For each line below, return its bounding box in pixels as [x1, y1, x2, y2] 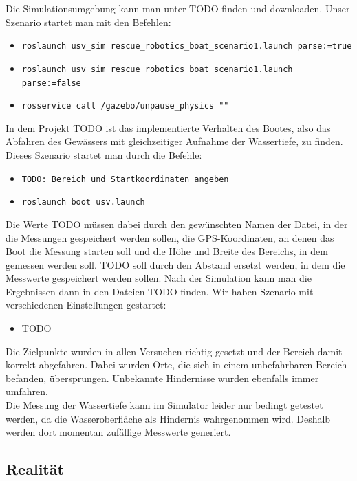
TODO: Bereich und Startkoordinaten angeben [21, 174, 229, 184]
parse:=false [21, 78, 81, 88]
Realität [6, 458, 64, 480]
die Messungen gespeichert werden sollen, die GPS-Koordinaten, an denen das [6, 230, 334, 245]
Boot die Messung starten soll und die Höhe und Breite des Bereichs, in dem [6, 244, 328, 258]
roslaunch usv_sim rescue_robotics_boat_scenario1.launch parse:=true [21, 41, 352, 52]
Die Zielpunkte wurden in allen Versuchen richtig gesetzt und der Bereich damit [6, 344, 343, 358]
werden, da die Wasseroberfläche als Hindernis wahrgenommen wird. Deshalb [6, 411, 331, 425]
